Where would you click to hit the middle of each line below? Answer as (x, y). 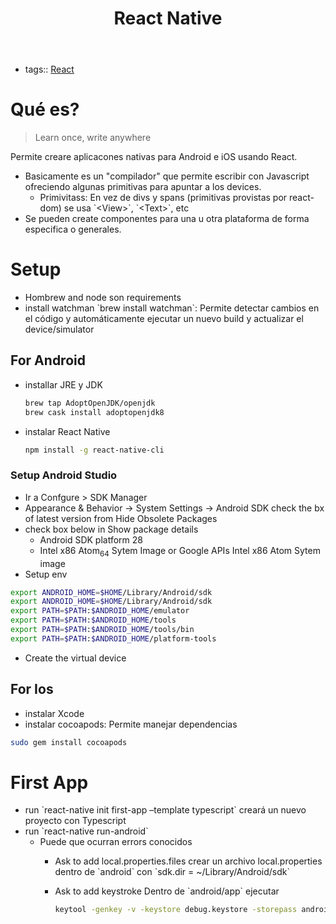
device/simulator (59, 329)
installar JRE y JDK (63, 384)
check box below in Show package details (111, 529)
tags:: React (49, 69)
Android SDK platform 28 (91, 539)
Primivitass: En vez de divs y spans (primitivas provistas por (163, 198)
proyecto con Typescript (75, 821)
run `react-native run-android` (86, 831)
